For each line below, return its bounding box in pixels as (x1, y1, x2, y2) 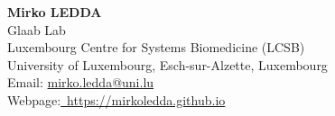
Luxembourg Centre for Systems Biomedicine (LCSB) (7, 38, 305, 57)
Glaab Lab (7, 20, 66, 39)
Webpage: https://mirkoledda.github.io (7, 90, 226, 109)
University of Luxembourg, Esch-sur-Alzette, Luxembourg (7, 55, 328, 74)
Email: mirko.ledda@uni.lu (7, 73, 154, 92)
